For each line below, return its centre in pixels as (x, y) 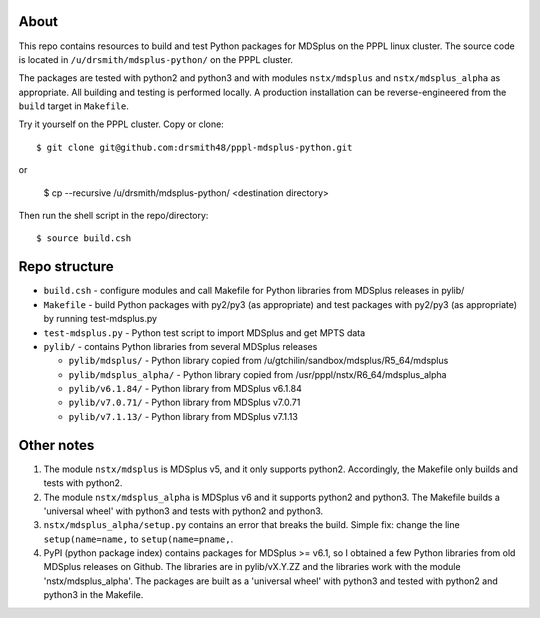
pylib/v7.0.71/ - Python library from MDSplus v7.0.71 (184, 402)
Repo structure (66, 266)
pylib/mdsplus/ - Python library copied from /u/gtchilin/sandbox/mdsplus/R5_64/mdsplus (258, 361)
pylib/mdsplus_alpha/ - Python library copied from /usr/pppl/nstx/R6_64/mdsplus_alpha (257, 374)
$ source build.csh (84, 238)
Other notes (56, 445)
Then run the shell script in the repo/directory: (113, 216)
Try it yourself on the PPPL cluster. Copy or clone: (121, 124)
